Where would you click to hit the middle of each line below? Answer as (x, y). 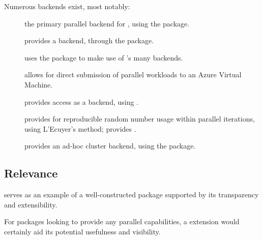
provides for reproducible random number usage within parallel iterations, (140, 119)
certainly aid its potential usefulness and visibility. (82, 231)
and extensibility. (31, 204)
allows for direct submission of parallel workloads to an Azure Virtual (133, 74)
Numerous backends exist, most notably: (67, 6)
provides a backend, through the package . (89, 40)
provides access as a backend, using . (82, 101)
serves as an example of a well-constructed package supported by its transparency (131, 194)
